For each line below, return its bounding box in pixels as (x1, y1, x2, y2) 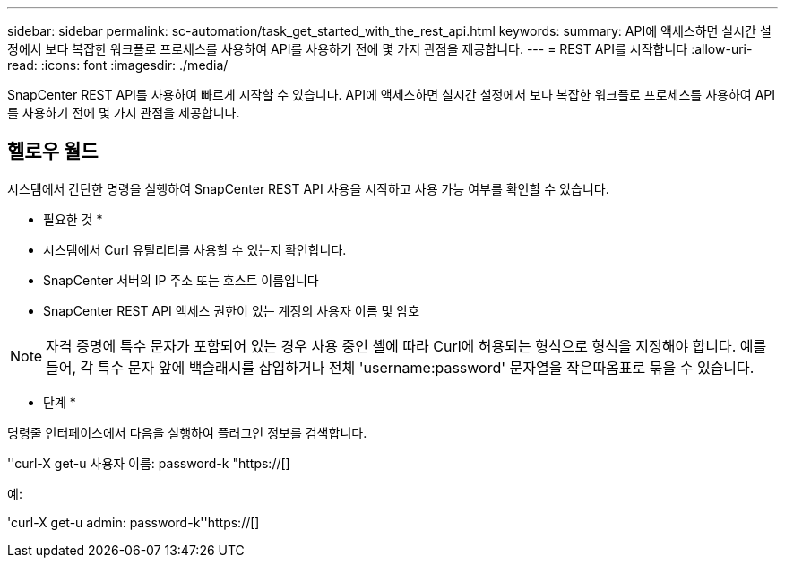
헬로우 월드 (7, 140, 99, 163)
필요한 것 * (43, 211, 103, 227)
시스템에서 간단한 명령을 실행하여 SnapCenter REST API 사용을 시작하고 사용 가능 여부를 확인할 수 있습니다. (7, 180, 609, 196)
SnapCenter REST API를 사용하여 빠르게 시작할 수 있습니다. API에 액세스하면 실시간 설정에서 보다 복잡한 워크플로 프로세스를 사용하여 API (7, 87, 776, 102)
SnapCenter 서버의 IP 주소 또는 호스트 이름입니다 (43, 272, 319, 288)
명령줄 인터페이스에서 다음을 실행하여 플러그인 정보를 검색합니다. (7, 424, 367, 440)
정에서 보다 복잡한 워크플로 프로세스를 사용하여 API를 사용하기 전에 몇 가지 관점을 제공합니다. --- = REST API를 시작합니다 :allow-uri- (7, 41, 753, 56)
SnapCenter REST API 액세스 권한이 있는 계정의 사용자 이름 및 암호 (43, 302, 420, 318)
